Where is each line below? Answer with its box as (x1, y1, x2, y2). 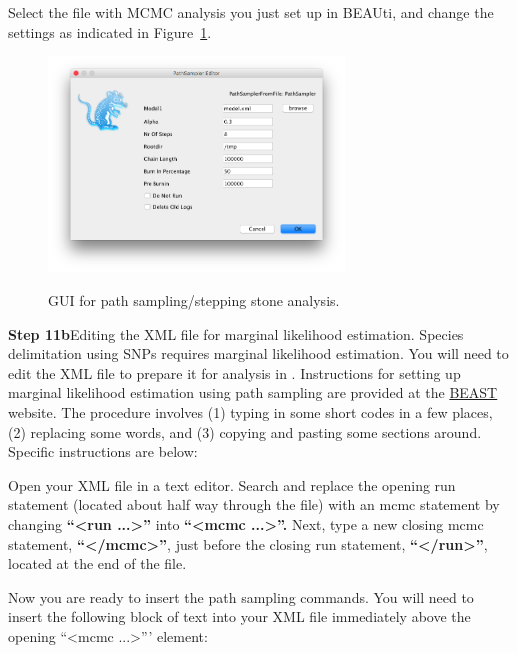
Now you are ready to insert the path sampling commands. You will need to (8, 586, 474, 607)
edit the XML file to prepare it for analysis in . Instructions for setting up (8, 362, 461, 383)
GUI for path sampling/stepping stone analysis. (48, 290, 340, 311)
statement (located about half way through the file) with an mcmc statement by (8, 494, 500, 515)
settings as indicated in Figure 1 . (8, 21, 212, 42)
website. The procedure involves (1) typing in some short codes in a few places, (8, 402, 493, 423)
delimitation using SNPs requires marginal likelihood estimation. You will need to (8, 343, 509, 364)
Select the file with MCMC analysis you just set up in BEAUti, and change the (8, 2, 494, 22)
